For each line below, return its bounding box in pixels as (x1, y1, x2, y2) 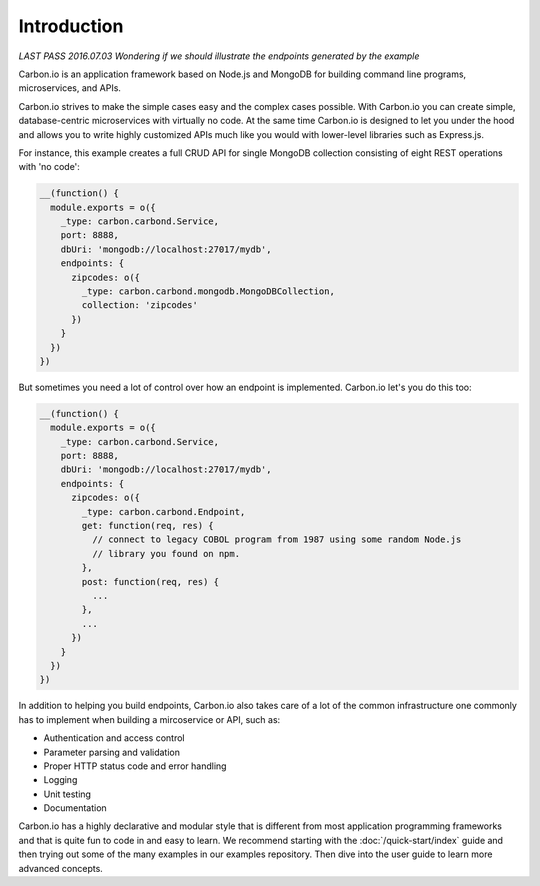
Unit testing (43, 788, 92, 800)
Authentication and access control (43, 732, 185, 744)
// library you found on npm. (91, 548, 240, 559)
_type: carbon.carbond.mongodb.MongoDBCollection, (81, 286, 335, 297)
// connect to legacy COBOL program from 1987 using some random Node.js (91, 534, 462, 545)
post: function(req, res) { (81, 576, 220, 587)
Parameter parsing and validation (43, 746, 180, 758)
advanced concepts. (18, 862, 104, 874)
